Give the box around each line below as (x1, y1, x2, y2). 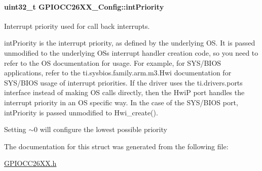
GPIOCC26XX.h (4, 158, 57, 168)
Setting (4, 124, 26, 135)
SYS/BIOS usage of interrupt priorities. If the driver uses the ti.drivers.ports (4, 77, 243, 88)
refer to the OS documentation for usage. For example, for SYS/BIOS (4, 57, 221, 68)
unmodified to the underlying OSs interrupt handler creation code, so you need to (4, 47, 258, 58)
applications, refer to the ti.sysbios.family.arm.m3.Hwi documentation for (4, 67, 232, 78)
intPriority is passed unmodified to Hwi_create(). (4, 107, 158, 117)
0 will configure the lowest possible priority (34, 124, 167, 135)
